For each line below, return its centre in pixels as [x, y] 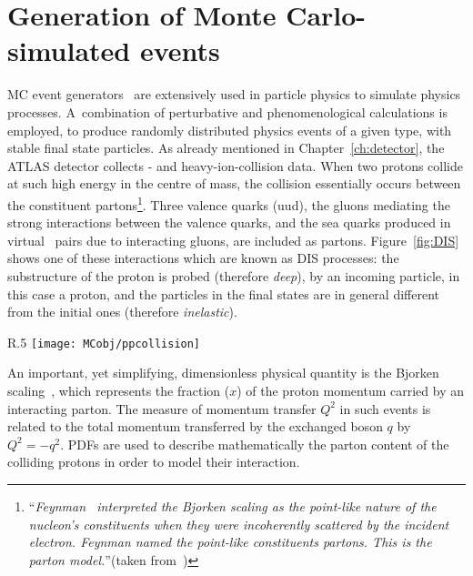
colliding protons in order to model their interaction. [154, 462]
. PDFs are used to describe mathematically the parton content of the [255, 444]
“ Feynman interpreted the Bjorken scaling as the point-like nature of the [232, 505]
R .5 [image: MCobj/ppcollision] [104, 342]
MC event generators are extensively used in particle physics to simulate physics [234, 94]
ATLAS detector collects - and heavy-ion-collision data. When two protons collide [235, 165]
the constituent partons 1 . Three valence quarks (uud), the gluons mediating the [229, 203]
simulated [69, 51]
